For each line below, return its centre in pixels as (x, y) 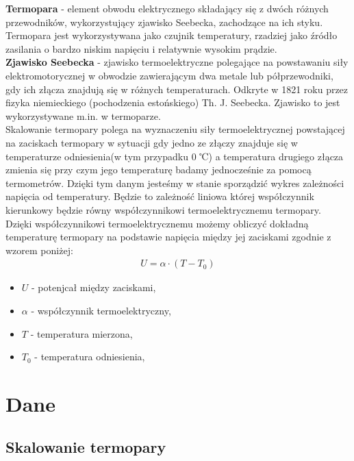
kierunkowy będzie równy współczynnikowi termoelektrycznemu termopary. (163, 209)
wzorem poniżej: (39, 250)
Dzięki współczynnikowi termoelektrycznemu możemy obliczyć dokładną (157, 223)
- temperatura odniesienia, (90, 357)
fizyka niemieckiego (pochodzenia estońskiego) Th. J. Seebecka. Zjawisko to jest (173, 102)
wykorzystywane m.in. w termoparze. (83, 115)
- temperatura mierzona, (81, 333)
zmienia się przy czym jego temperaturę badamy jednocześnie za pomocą (159, 170)
